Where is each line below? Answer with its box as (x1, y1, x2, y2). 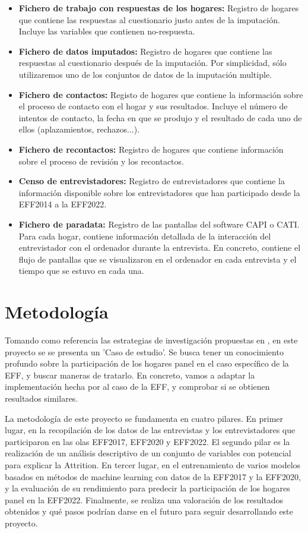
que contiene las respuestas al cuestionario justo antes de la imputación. (18, 13, 280, 26)
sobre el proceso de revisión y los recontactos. (18, 154, 184, 167)
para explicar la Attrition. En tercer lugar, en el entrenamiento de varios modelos (5, 458, 301, 471)
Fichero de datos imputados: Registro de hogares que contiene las (18, 45, 272, 57)
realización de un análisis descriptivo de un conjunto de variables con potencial (5, 447, 291, 459)
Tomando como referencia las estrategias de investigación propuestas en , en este (5, 334, 298, 346)
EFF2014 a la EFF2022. (18, 198, 107, 210)
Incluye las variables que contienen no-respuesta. (18, 25, 195, 37)
